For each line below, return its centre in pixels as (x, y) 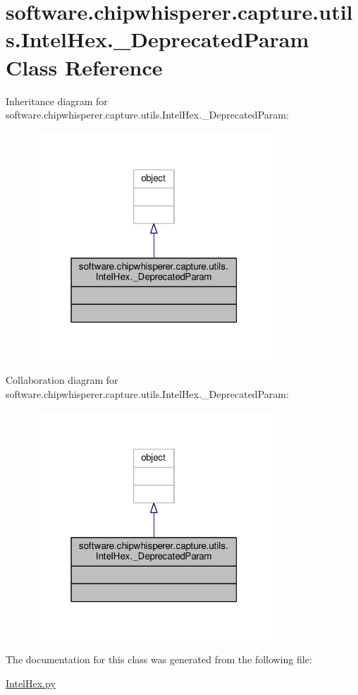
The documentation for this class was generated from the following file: (159, 659)
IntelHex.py (31, 683)
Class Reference (84, 67)
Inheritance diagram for (57, 101)
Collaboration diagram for (62, 380)
